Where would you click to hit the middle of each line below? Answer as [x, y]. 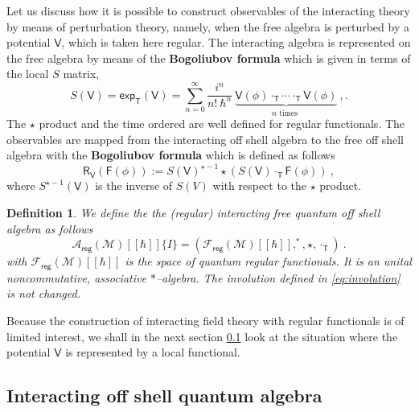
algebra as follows [50, 228]
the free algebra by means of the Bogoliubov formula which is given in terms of [209, 58]
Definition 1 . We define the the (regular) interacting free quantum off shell [193, 213]
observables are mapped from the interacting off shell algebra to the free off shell [205, 139]
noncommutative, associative [76, 277]
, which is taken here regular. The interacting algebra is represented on [236, 42]
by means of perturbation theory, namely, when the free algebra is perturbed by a [208, 26]
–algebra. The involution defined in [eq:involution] [278, 277]
